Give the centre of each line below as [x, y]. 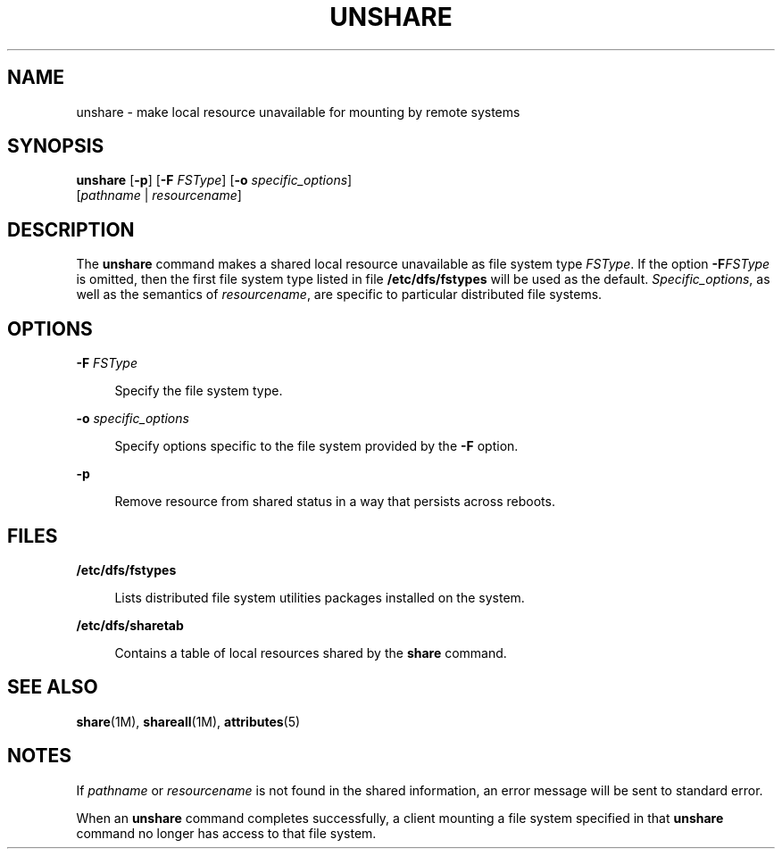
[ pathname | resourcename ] [159, 195]
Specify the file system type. [199, 391]
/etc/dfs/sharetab [130, 625]
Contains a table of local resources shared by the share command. [311, 652]
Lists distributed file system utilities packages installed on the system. [320, 597]
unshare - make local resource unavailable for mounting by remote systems [298, 112]
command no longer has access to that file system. [226, 833]
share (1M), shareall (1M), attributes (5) [188, 721]
